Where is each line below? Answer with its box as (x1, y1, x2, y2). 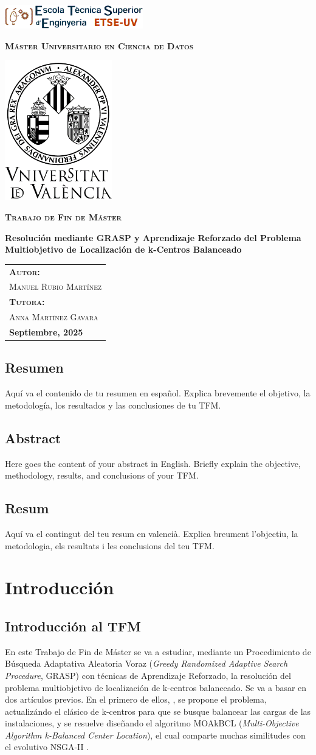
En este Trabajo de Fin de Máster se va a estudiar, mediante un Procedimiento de (5, 645, 311, 658)
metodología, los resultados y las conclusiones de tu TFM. (5, 398, 221, 411)
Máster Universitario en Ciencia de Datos (5, 39, 194, 52)
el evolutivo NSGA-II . (5, 740, 89, 753)
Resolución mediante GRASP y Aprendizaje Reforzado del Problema (5, 231, 301, 244)
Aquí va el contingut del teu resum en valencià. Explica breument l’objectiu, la (5, 527, 298, 539)
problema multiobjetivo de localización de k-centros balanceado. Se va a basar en (5, 681, 307, 694)
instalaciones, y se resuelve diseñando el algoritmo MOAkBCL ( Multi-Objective (5, 717, 299, 729)
